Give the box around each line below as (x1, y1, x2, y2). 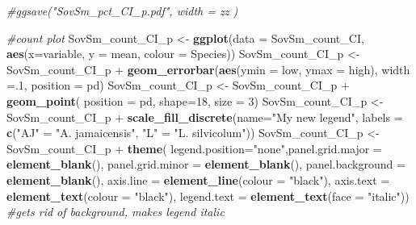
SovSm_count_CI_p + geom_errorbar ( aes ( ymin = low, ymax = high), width (6, 60, 410, 77)
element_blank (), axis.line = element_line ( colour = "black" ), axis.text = (6, 171, 390, 188)
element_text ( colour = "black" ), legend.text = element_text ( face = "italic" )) (6, 187, 410, 204)
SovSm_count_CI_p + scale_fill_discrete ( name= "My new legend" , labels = (6, 108, 403, 125)
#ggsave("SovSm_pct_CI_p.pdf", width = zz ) (6, 2, 238, 19)
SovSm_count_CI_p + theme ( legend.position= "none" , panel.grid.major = (6, 140, 382, 156)
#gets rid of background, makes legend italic (6, 203, 225, 220)
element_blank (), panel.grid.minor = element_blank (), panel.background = (6, 156, 405, 173)
